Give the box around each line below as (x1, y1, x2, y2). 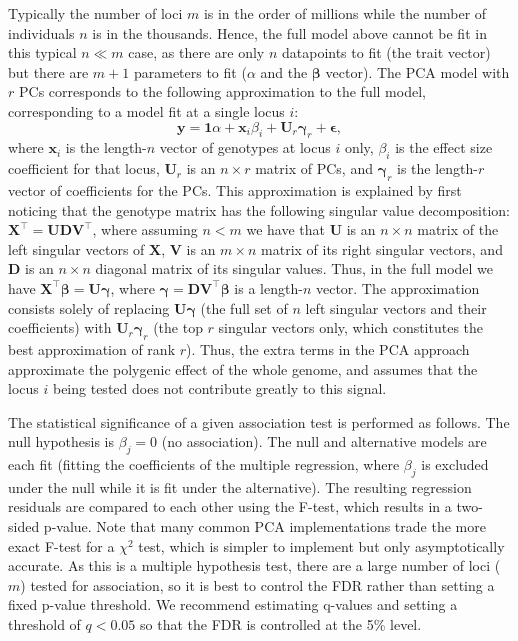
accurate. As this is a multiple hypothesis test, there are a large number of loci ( (8, 555, 501, 576)
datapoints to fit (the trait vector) (281, 42, 491, 63)
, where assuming (92, 219, 198, 240)
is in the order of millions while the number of (203, 3, 487, 23)
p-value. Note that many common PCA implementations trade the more (43, 516, 486, 537)
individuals (8, 22, 75, 43)
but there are (8, 61, 89, 82)
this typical (8, 42, 77, 63)
